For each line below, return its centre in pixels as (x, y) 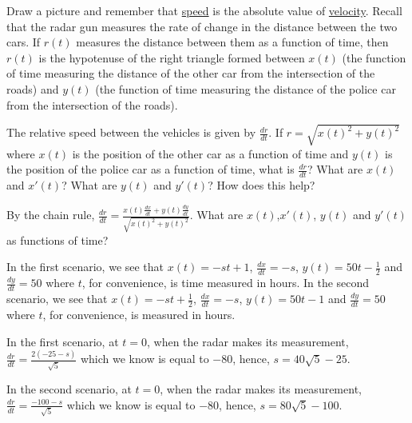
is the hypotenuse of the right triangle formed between (172, 57)
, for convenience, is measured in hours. (139, 314)
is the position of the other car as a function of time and (210, 153)
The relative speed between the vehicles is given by (131, 132)
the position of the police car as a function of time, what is (151, 169)
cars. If (24, 42)
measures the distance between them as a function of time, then (232, 42)
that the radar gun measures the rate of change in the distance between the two (202, 26)
